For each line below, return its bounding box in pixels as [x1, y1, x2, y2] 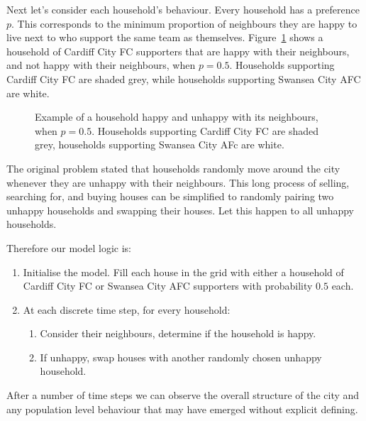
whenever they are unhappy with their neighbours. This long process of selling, [6, 175, 350, 190]
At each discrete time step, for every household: [23, 302, 231, 317]
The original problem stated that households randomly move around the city [6, 160, 340, 175]
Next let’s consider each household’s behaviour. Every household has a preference [6, 2, 360, 16]
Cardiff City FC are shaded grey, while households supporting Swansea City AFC [6, 71, 361, 86]
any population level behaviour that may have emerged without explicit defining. [6, 401, 358, 416]
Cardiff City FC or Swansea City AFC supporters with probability [23, 278, 313, 293]
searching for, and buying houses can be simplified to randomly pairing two [6, 189, 334, 204]
